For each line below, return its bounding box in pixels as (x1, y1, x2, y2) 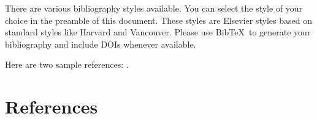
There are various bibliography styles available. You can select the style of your (5, 2, 303, 14)
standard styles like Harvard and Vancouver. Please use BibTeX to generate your (5, 26, 311, 38)
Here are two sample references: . (5, 58, 129, 71)
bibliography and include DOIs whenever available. (5, 37, 196, 50)
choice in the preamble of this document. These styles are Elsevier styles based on (5, 13, 312, 26)
